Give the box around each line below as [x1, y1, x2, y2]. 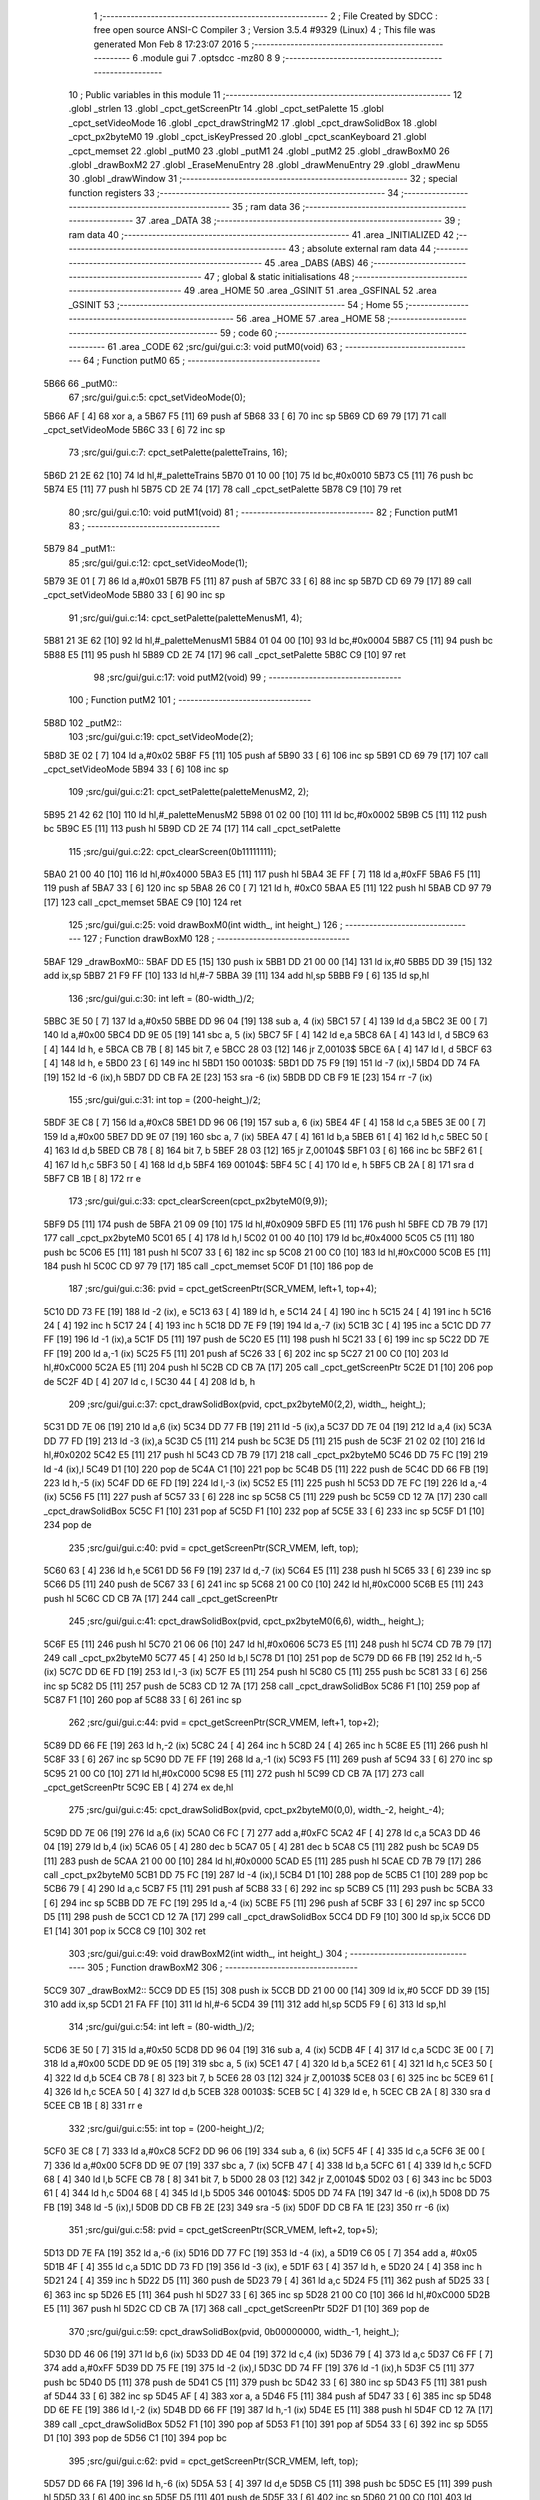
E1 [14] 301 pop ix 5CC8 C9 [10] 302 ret [43, 1925, 207, 1937]
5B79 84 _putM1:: [43, 543, 116, 555]
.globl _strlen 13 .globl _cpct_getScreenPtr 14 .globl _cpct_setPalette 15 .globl [68, 103, 384, 115]
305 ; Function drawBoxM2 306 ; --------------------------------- [86, 1961, 359, 1974]
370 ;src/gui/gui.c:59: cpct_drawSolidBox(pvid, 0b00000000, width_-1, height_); [68, 2325, 400, 2337]
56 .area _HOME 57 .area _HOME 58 [235, 313, 386, 325]
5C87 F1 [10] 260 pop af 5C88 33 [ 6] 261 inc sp [43, 1694, 242, 1706]
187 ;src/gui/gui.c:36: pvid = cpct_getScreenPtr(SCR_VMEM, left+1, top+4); [68, 1283, 377, 1295]
